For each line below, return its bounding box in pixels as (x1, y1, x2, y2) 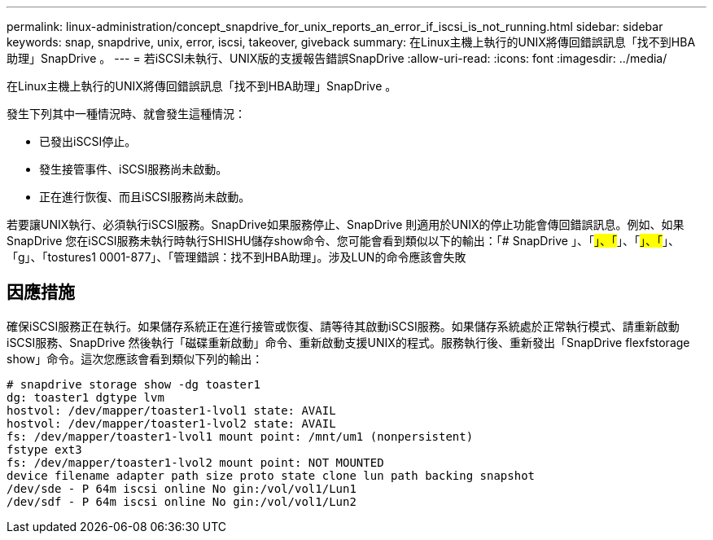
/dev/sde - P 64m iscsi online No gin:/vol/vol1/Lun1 (7, 481, 356, 495)
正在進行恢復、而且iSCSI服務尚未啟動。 (39, 190, 251, 204)
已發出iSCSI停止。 (39, 134, 137, 148)
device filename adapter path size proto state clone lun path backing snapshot (7, 468, 536, 482)
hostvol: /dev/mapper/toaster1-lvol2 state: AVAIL (7, 416, 336, 430)
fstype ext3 (7, 442, 82, 456)
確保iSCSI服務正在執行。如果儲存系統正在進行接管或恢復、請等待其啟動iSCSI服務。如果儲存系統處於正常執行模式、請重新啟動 (7, 318, 680, 333)
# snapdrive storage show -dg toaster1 (7, 377, 260, 391)
